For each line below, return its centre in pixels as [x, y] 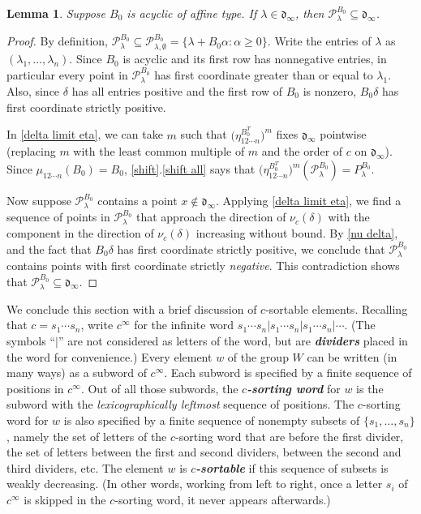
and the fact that [49, 248]
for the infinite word [184, 325]
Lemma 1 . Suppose [56, 13]
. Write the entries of [319, 41]
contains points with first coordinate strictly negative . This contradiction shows [203, 266]
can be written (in [352, 356]
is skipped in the [65, 499]
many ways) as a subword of [77, 373]
